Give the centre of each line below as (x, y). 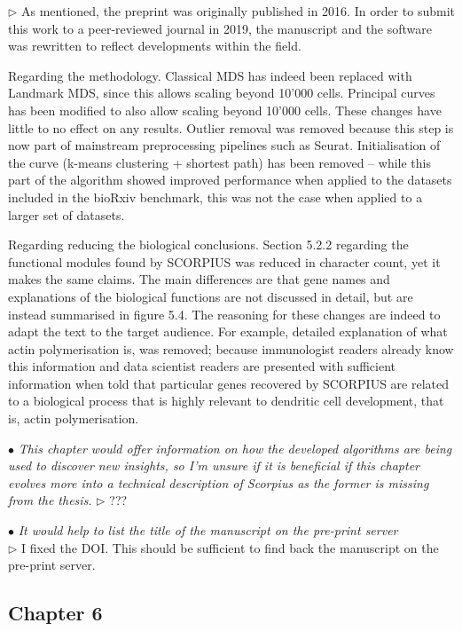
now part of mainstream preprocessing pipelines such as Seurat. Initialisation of (224, 145)
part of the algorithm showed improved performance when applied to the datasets (230, 180)
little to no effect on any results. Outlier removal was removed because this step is (231, 127)
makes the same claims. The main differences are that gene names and (199, 279)
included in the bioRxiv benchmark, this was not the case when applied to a (215, 197)
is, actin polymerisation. (74, 418)
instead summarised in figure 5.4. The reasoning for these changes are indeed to (224, 314)
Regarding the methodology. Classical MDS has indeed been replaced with (210, 75)
